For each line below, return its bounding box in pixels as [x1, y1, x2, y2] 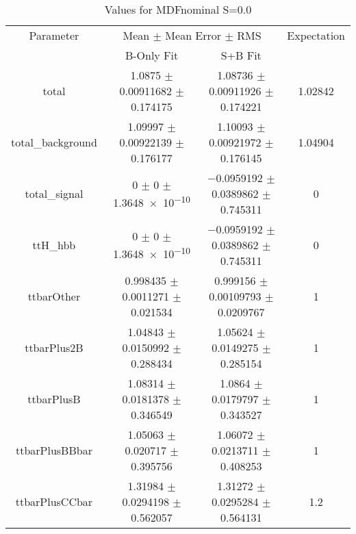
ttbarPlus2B [25, 340, 84, 355]
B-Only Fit [125, 47, 179, 63]
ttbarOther [27, 288, 81, 304]
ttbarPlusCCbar [15, 494, 93, 509]
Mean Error [165, 27, 222, 43]
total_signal [25, 186, 84, 201]
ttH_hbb [32, 237, 76, 253]
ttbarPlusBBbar [15, 442, 92, 458]
